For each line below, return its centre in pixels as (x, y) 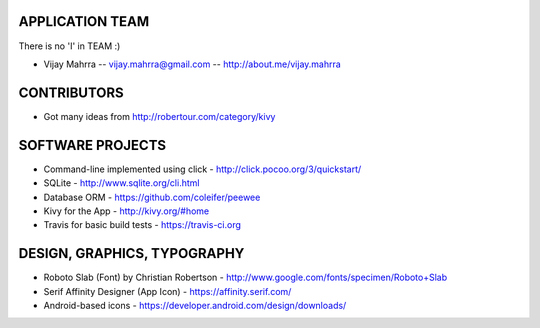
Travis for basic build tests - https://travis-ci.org (142, 225)
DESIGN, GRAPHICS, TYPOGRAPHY (131, 253)
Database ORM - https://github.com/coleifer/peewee (152, 197)
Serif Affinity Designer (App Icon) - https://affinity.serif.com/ (167, 291)
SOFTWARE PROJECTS (92, 145)
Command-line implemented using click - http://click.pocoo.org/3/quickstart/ (202, 169)
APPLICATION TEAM (84, 21)
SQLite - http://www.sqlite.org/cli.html (121, 183)
